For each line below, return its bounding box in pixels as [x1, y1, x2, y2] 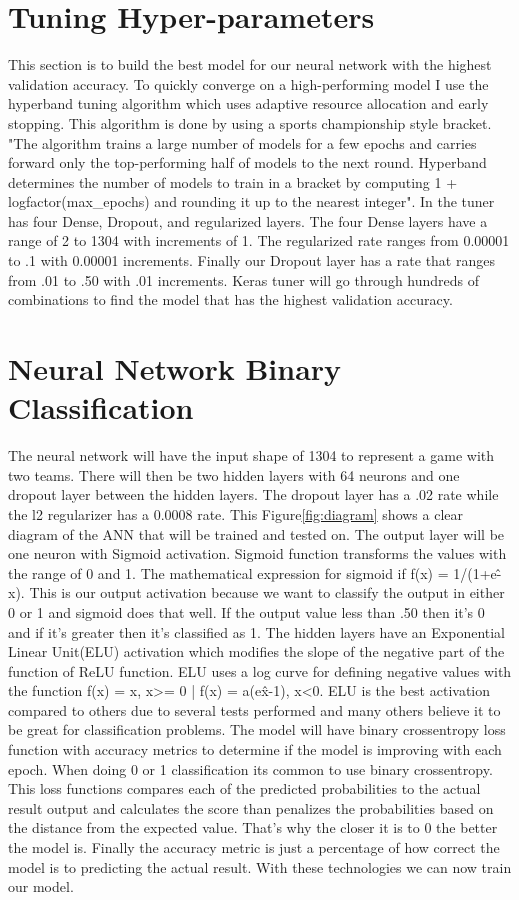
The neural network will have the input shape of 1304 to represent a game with [8, 445, 495, 466]
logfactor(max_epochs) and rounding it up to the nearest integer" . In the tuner [8, 191, 495, 212]
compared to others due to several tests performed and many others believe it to [8, 699, 501, 720]
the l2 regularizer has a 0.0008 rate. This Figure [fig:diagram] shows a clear [8, 503, 464, 524]
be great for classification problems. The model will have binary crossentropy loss [8, 719, 506, 740]
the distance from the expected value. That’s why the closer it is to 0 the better [8, 817, 498, 838]
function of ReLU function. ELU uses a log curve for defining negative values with [8, 660, 512, 681]
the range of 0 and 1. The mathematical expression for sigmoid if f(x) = [8, 562, 449, 583]
